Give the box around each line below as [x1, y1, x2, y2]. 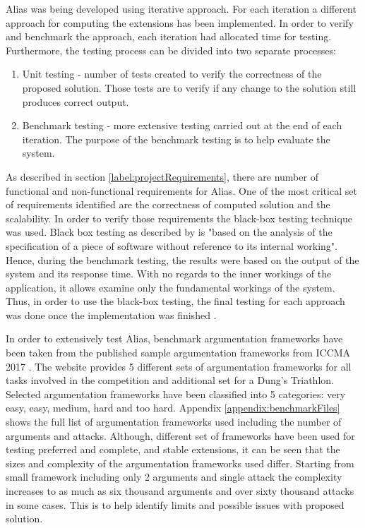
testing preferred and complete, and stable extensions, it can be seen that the [6, 442, 340, 457]
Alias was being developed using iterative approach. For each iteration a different [6, 1, 357, 16]
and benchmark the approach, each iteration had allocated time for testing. [6, 29, 332, 44]
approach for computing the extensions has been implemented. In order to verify [6, 15, 354, 30]
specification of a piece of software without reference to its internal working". [6, 238, 337, 253]
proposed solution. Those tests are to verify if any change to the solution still [22, 80, 357, 95]
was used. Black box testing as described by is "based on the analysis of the [6, 224, 333, 239]
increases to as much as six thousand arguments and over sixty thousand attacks [6, 484, 354, 498]
